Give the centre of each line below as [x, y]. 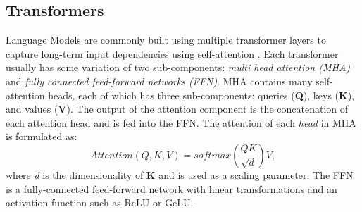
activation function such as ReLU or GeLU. [100, 202]
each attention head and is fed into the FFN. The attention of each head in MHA [181, 122]
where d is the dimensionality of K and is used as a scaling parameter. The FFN [180, 174]
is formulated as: [42, 136]
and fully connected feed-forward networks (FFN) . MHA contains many [159, 81]
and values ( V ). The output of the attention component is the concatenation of [177, 109]
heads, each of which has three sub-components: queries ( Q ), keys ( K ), [201, 95]
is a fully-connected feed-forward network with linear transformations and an [171, 188]
